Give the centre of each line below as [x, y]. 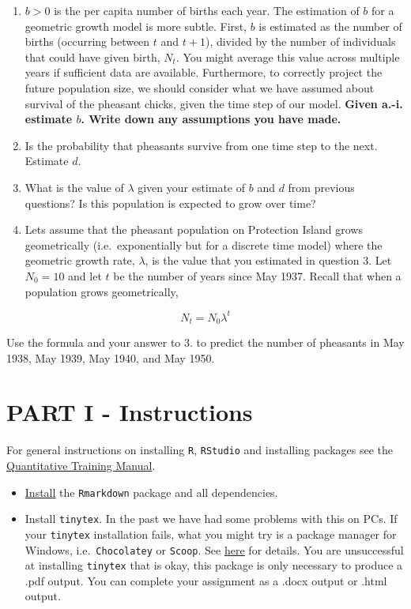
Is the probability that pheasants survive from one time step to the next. [201, 145]
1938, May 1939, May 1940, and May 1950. [111, 357]
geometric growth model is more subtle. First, [136, 26]
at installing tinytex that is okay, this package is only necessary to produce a [214, 565]
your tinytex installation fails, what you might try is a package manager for [211, 534]
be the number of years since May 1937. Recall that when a [257, 275]
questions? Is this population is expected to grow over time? [170, 203]
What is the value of [74, 187]
